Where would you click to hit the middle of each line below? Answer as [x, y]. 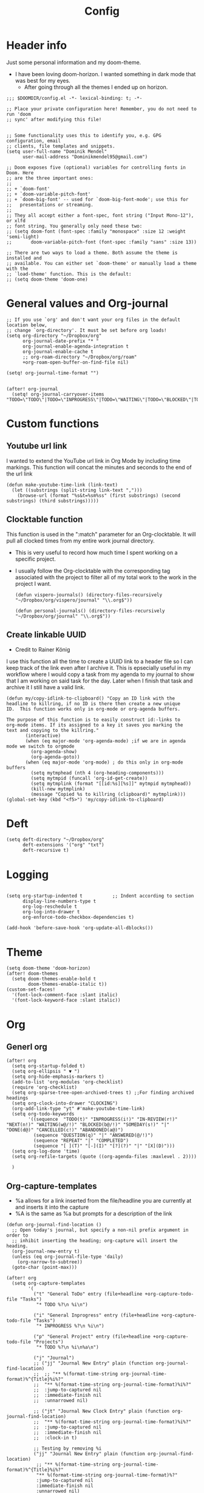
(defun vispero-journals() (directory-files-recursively [89, 595]
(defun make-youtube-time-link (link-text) [62, 485]
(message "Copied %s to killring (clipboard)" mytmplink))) [108, 794]
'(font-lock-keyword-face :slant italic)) [66, 1000]
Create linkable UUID [46, 635]
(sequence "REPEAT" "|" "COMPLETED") [81, 1141]
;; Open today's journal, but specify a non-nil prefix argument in [100, 1230]
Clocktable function [45, 520]
